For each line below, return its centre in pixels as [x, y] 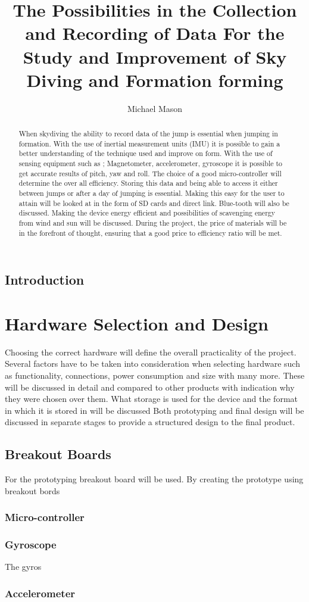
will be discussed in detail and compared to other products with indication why [150, 387]
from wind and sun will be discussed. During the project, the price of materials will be [153, 222]
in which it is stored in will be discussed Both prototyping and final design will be [154, 410]
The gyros [23, 567]
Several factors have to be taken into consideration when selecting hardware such [152, 364]
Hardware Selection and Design [137, 323]
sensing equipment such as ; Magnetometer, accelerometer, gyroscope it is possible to [150, 163]
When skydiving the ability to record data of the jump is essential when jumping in [148, 134]
